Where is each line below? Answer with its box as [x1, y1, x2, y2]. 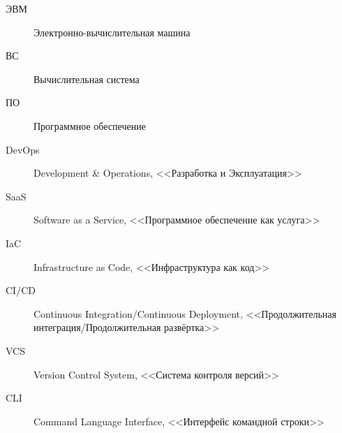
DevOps [6, 142, 40, 156]
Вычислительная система [34, 71, 140, 86]
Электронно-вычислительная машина [34, 24, 191, 39]
